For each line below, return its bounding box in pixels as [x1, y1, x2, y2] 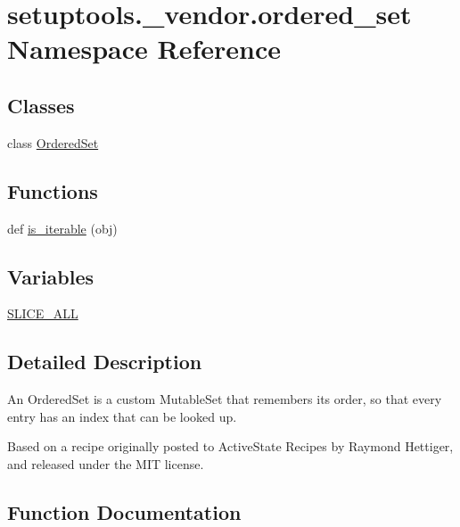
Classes [7, 91, 75, 119]
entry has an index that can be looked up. [7, 407, 237, 425]
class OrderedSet [7, 133, 99, 152]
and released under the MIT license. [7, 454, 204, 473]
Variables [7, 262, 94, 290]
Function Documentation [7, 498, 242, 525]
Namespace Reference [7, 30, 281, 67]
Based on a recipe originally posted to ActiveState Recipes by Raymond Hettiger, [7, 437, 454, 456]
